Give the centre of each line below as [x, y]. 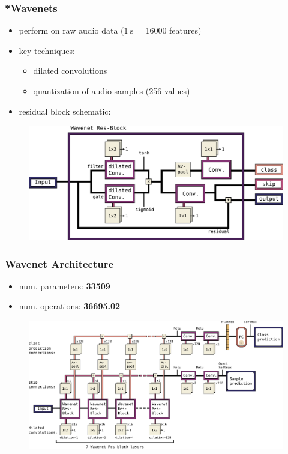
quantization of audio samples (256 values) [112, 91]
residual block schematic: [65, 111]
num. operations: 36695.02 [70, 306]
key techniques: [47, 50]
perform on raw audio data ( [71, 30]
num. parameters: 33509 [64, 286]
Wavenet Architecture [59, 263]
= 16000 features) [169, 30]
